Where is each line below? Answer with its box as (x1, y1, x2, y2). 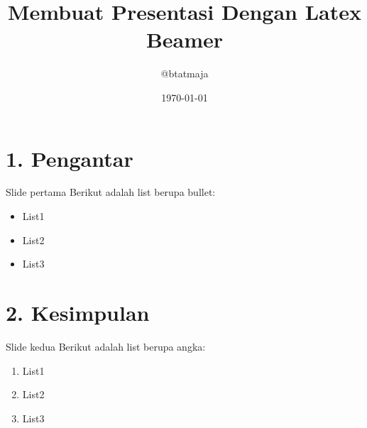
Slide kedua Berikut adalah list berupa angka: (6, 339, 206, 353)
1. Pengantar (6, 143, 133, 172)
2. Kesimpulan (6, 298, 150, 327)
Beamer (146, 25, 224, 54)
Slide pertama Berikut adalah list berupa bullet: (6, 185, 216, 199)
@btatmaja (160, 66, 209, 81)
